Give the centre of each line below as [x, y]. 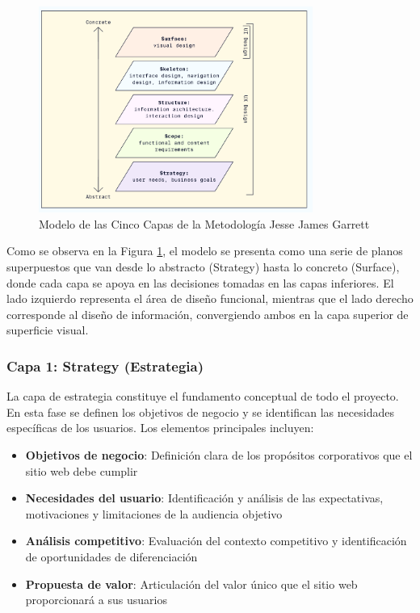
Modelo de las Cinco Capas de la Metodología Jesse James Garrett [204, 223]
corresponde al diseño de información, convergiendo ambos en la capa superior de [208, 314]
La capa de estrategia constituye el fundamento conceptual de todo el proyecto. [203, 396]
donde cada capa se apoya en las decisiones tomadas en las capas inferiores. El [200, 282]
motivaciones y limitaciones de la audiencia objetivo [154, 513]
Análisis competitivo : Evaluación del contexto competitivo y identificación [216, 541]
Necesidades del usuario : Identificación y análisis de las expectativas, [204, 498]
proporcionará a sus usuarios [96, 600]
